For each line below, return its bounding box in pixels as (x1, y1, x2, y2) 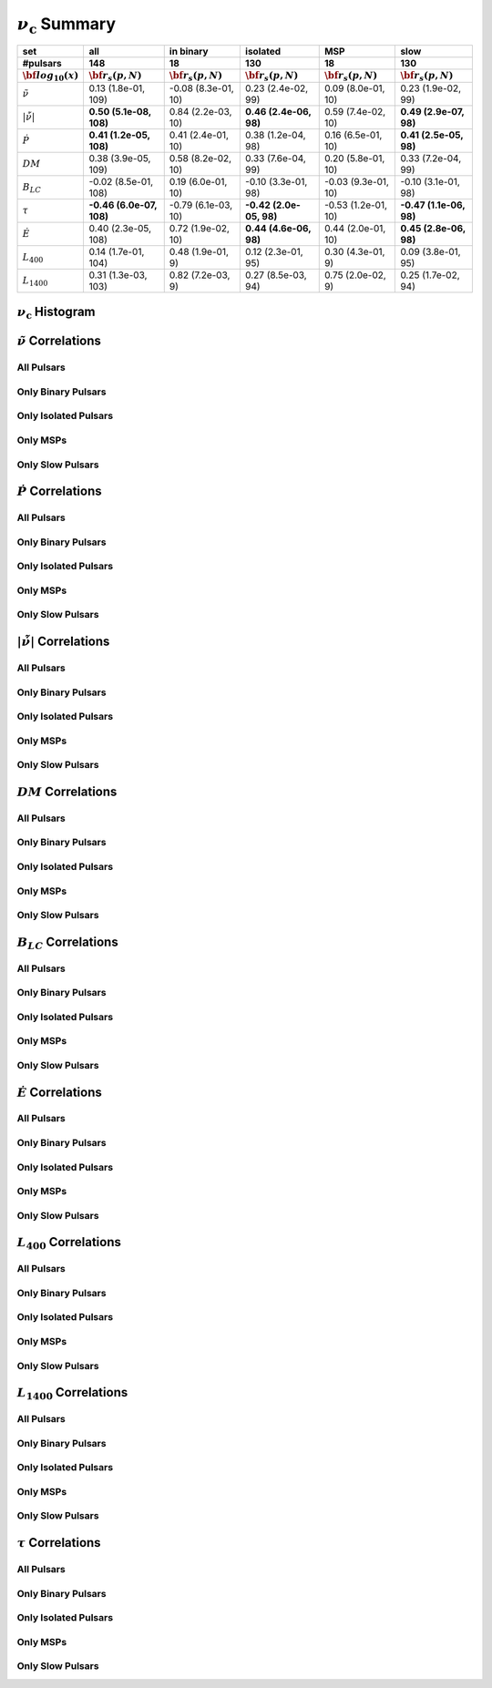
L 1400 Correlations (16, 1385, 128, 1403)
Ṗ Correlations (16, 484, 102, 499)
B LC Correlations (16, 934, 118, 952)
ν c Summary (16, 14, 117, 36)
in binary (169, 45, 209, 57)
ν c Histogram (16, 304, 96, 322)
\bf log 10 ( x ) (22, 69, 79, 83)
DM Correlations (16, 783, 118, 799)
